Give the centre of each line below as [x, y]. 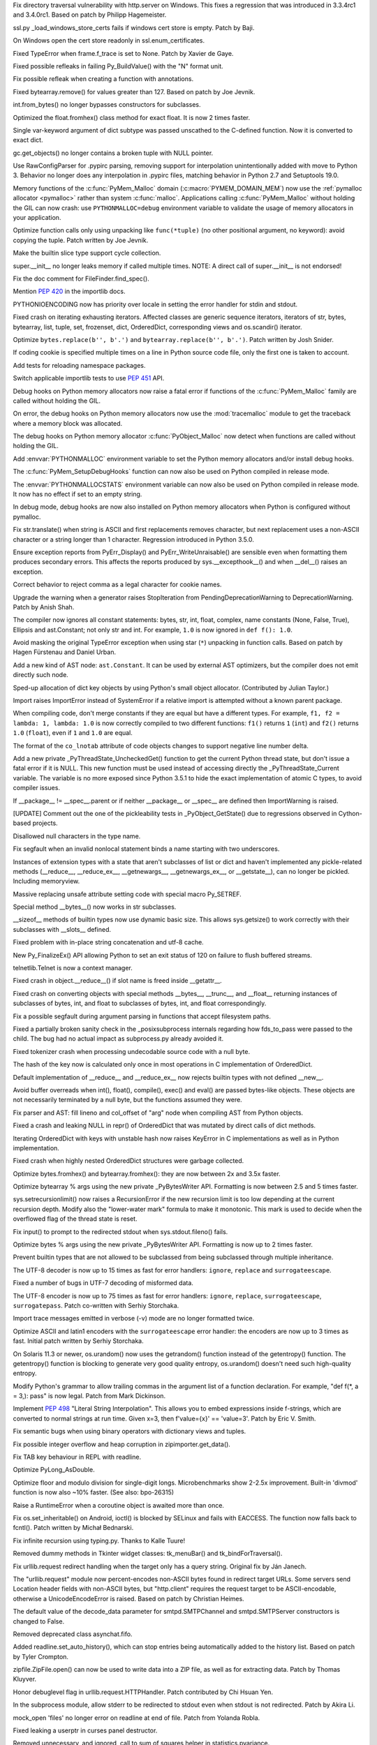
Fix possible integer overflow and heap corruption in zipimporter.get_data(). [121, 1444]
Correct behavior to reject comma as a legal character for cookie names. [117, 585]
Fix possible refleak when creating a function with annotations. [103, 79]
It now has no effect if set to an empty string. [77, 494]
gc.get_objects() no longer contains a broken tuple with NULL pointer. [113, 153]
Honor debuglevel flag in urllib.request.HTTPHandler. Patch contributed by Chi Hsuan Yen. [143, 1692]
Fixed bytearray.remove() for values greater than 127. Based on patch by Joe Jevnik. [134, 91]
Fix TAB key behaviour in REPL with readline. [77, 1457]
